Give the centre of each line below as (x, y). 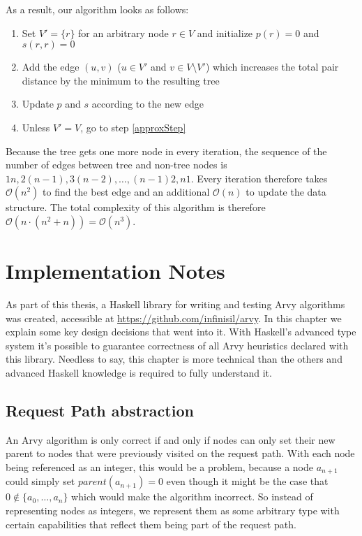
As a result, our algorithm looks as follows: (97, 9)
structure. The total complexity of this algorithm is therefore (136, 207)
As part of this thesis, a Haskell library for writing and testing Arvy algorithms (175, 304)
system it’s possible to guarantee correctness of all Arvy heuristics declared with (177, 345)
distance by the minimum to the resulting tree (121, 80)
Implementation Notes (115, 271)
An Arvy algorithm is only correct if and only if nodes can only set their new (171, 439)
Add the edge (51, 67)
